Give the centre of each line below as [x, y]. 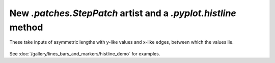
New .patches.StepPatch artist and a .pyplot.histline [123, 13]
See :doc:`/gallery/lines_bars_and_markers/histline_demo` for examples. [85, 53]
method [26, 27]
